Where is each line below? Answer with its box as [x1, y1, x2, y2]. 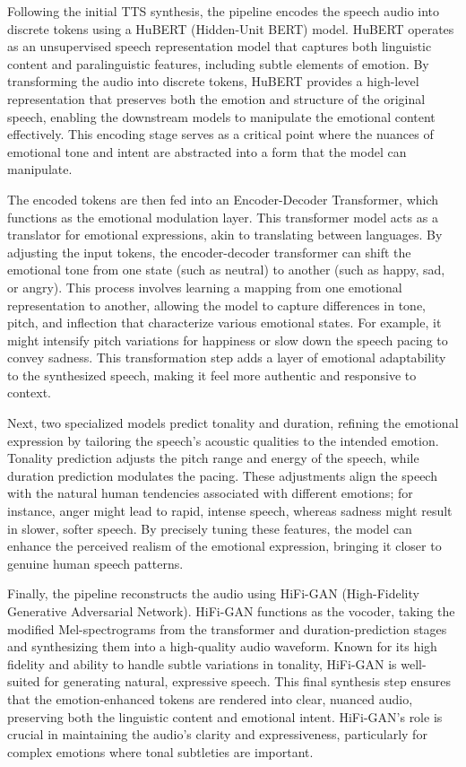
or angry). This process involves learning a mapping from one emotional [7, 277, 402, 296]
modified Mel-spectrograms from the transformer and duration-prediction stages [7, 619, 447, 638]
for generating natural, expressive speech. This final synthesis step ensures [44, 672, 451, 691]
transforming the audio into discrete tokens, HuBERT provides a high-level [7, 72, 419, 91]
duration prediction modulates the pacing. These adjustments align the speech [7, 466, 437, 484]
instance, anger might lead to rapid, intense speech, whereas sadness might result [7, 501, 453, 520]
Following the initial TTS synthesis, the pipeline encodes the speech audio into [7, 2, 440, 20]
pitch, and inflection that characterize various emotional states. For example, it [7, 313, 442, 332]
